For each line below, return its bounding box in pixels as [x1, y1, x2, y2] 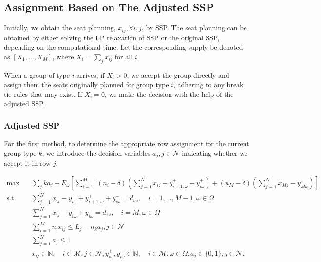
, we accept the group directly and [127, 70, 229, 80]
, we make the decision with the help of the [104, 89, 234, 99]
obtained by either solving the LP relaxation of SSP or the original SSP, [4, 32, 220, 42]
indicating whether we [182, 148, 248, 158]
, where [52, 51, 74, 61]
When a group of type [4, 70, 70, 80]
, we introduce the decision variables [42, 148, 151, 158]
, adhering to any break [173, 79, 244, 90]
